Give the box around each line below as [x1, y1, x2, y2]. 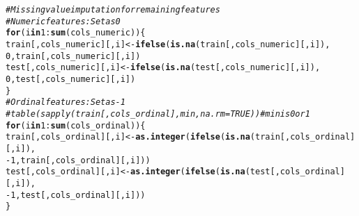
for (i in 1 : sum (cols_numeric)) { [6, 28, 146, 38]
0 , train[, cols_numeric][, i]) [6, 51, 141, 61]
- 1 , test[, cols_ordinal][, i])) [6, 190, 146, 200]
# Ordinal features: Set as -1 [6, 97, 125, 108]
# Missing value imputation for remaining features [6, 5, 220, 15]
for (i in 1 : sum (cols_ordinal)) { [6, 120, 146, 131]
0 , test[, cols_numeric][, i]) [6, 74, 136, 84]
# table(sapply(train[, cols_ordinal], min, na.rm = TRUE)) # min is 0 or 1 [6, 108, 310, 119]
